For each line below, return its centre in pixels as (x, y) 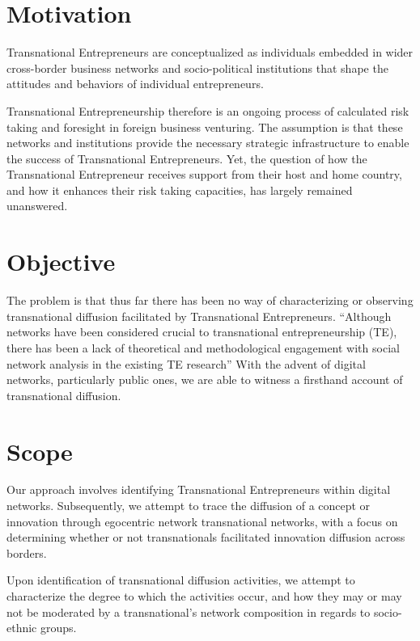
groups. (58, 628)
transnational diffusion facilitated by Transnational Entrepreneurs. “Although (199, 316)
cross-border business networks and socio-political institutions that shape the (197, 67)
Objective (61, 261)
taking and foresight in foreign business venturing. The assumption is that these (205, 127)
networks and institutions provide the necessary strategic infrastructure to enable (208, 143)
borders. (27, 552)
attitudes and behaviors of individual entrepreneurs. (135, 84)
